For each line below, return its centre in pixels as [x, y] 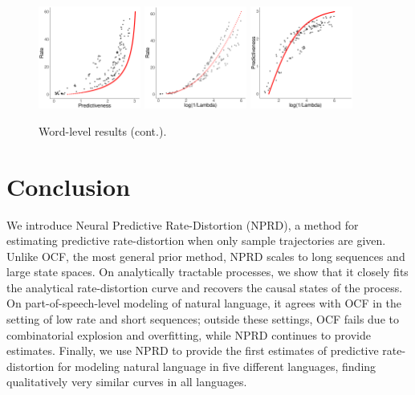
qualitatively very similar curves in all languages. [127, 382]
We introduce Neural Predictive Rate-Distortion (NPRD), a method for [183, 224]
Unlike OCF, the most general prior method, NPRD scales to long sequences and [206, 256]
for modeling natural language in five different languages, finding [217, 366]
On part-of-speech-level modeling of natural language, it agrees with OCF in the [204, 303]
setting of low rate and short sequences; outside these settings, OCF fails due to [203, 319]
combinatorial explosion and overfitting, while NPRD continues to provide [189, 334]
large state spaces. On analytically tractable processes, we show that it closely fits [207, 272]
